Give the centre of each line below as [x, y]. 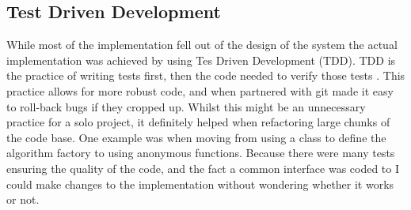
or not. [23, 199]
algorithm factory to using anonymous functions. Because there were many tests [201, 153]
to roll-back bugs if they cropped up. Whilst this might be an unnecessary [186, 106]
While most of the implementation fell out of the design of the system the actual [202, 45]
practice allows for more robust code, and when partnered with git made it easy [200, 90]
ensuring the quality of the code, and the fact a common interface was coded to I [203, 168]
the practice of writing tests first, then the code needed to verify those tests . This [206, 75]
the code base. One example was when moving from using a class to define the [196, 137]
